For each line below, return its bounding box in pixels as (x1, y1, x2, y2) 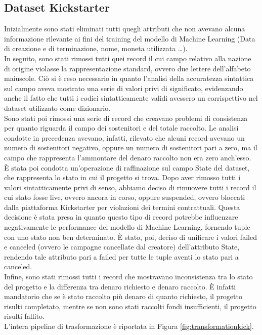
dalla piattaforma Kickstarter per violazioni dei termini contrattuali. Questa (4, 201, 240, 212)
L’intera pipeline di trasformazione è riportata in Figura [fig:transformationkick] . (4, 321, 254, 331)
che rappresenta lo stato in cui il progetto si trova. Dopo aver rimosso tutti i (4, 172, 241, 183)
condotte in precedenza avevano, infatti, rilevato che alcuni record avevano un (4, 132, 245, 143)
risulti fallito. (4, 311, 45, 321)
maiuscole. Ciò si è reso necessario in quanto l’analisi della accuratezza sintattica (4, 73, 254, 83)
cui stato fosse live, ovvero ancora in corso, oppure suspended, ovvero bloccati (4, 192, 245, 202)
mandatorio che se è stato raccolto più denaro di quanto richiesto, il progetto (4, 291, 242, 302)
